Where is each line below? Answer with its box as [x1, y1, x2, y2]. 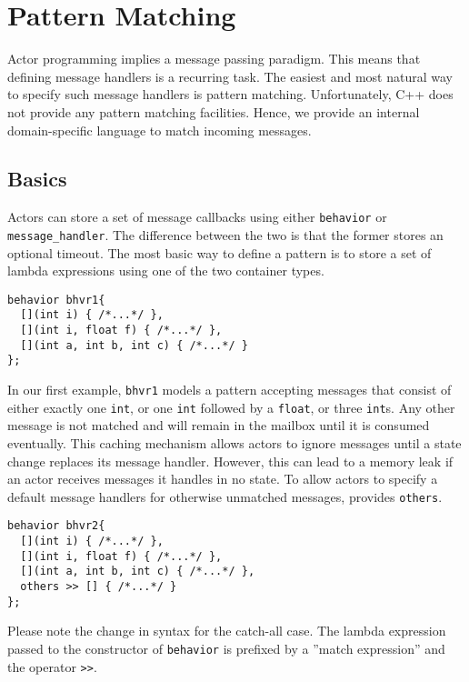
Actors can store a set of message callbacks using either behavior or [7, 207, 387, 226]
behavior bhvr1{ [7, 293, 105, 306]
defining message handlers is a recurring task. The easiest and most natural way [7, 66, 453, 85]
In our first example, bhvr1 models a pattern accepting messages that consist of [7, 380, 452, 399]
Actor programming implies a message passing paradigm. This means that [7, 49, 421, 68]
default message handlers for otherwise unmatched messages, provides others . [7, 486, 443, 506]
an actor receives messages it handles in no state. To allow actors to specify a [7, 469, 438, 488]
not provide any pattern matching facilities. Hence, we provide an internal [7, 102, 420, 121]
